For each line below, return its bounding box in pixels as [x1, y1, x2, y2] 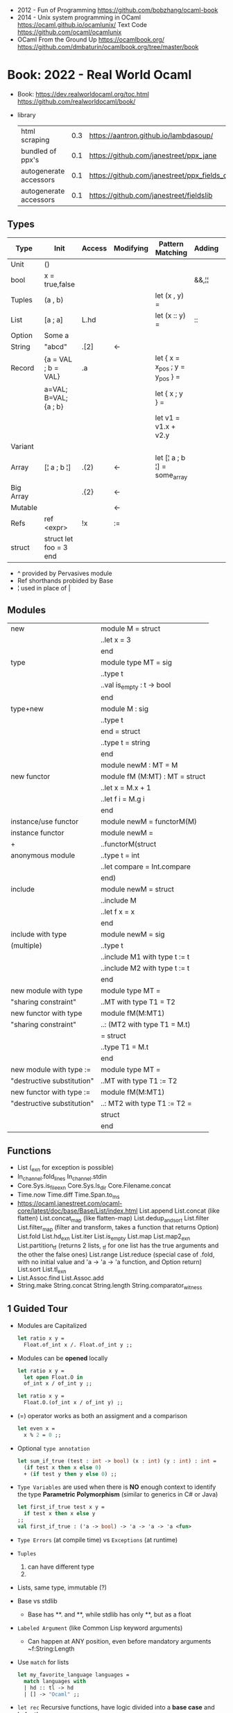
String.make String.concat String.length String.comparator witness [17, 1281, 202, 1291]
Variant [10, 442, 34, 452]
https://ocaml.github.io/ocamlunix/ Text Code [17, 21, 148, 28]
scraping [20, 135, 50, 144]
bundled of [20, 146, 57, 155]
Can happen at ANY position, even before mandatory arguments [27, 1637, 212, 1645]
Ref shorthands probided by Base [17, 577, 114, 585]
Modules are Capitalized [17, 1321, 87, 1329]
